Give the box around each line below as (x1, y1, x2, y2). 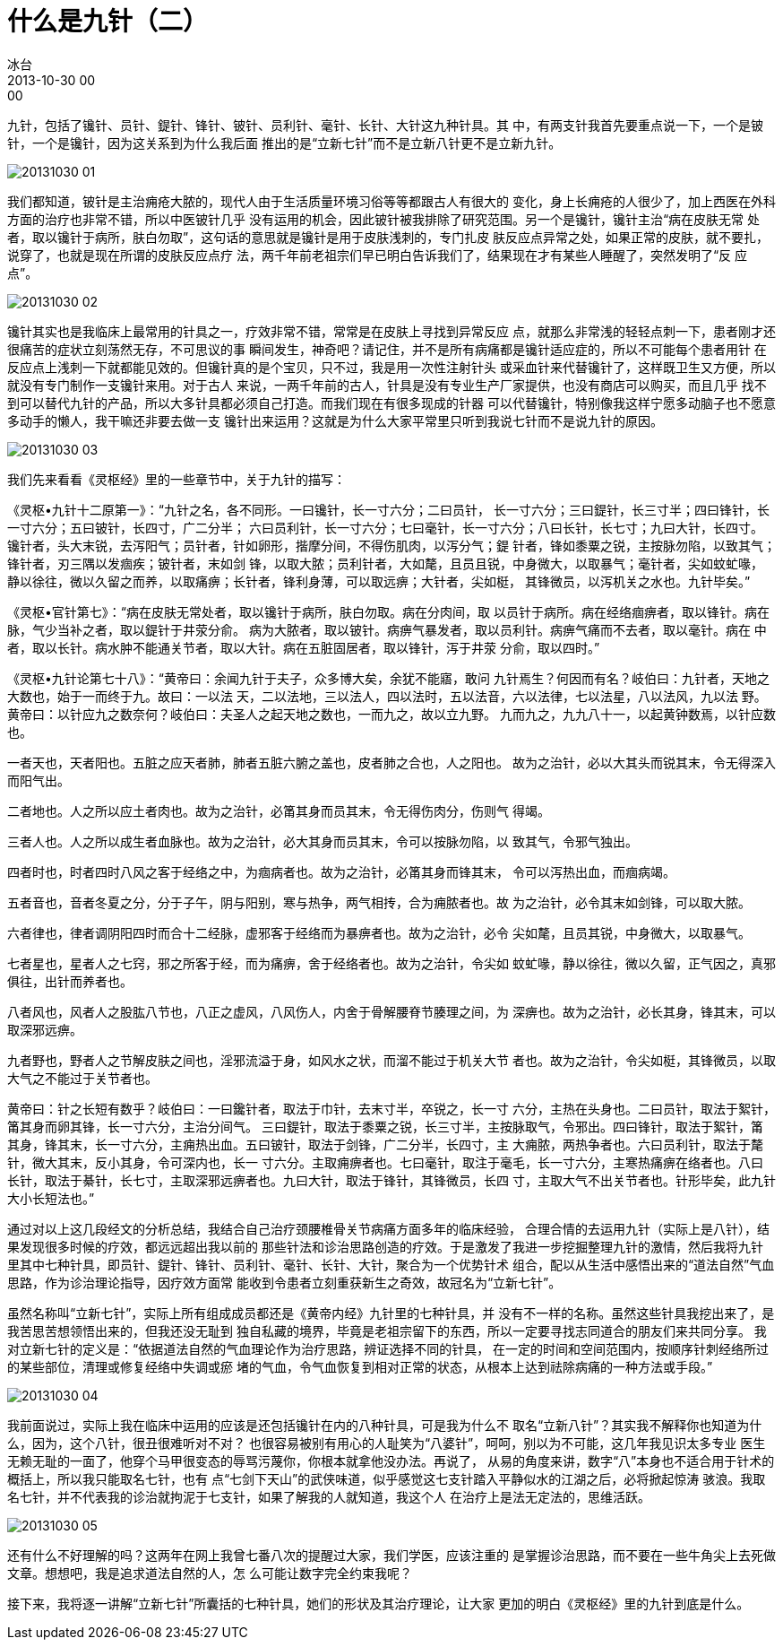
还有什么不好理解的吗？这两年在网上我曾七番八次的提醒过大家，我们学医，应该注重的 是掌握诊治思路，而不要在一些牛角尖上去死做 (7, 1547, 776, 1563)
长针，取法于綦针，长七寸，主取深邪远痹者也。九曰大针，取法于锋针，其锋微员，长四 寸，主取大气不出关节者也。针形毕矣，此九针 (7, 1172, 776, 1188)
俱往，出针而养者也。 (7, 973, 133, 989)
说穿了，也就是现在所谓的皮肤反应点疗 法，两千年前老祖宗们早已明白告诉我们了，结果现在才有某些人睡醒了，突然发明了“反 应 (7, 247, 748, 263)
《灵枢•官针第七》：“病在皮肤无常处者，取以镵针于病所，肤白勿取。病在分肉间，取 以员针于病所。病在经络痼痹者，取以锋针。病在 (7, 603, 770, 620)
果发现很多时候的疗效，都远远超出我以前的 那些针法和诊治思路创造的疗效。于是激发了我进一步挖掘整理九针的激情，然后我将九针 (7, 1238, 763, 1254)
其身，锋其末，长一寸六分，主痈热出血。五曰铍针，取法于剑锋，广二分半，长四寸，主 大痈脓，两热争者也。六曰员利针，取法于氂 (7, 1136, 763, 1152)
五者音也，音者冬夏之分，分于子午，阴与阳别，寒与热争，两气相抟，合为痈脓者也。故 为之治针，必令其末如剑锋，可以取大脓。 (7, 894, 751, 910)
